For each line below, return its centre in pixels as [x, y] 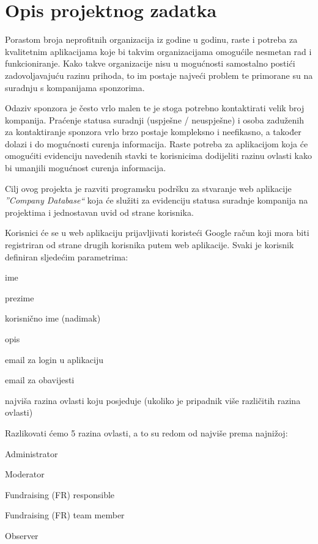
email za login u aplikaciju [54, 359]
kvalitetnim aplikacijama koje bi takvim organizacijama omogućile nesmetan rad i [158, 51]
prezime [20, 297]
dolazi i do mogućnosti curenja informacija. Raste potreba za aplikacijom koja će [157, 143]
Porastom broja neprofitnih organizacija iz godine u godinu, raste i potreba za [151, 39]
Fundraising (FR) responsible [60, 494]
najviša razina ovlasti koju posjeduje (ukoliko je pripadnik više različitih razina [153, 400]
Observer [22, 535]
